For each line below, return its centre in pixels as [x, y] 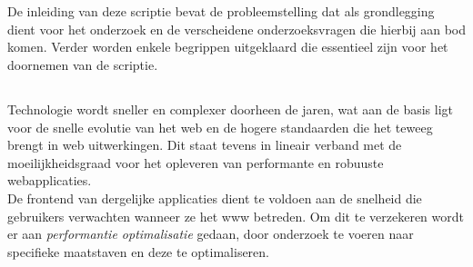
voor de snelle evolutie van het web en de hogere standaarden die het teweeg [220, 127]
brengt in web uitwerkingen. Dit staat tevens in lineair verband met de [205, 145]
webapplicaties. [50, 180]
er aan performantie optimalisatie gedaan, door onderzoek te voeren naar [211, 234]
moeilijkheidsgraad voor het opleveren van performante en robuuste [196, 162]
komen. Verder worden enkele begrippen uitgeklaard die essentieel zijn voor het [228, 47]
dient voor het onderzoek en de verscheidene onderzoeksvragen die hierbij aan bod [237, 29]
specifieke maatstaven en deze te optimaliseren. [138, 251]
